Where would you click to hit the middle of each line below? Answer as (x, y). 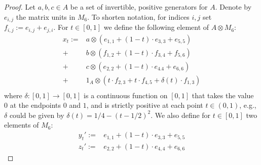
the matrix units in (46, 16)
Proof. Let (20, 7)
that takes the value (223, 95)
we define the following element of (156, 27)
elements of (22, 125)
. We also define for (181, 115)
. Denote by (233, 7)
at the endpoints (35, 105)
